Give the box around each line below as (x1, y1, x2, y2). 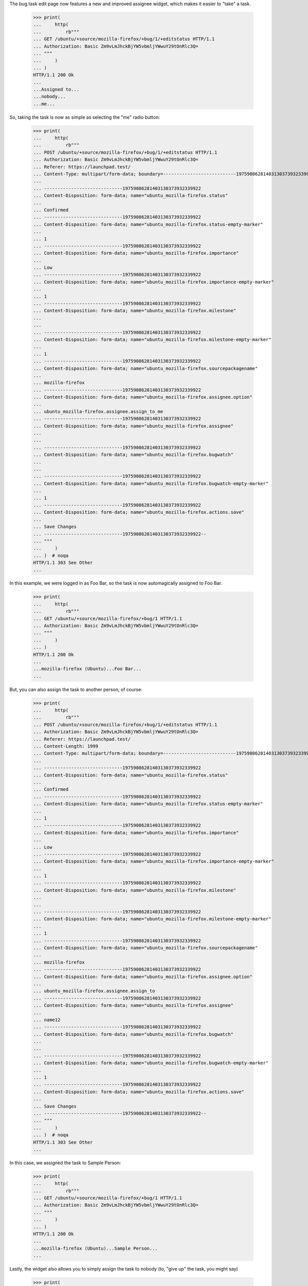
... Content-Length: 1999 (33, 743, 99, 749)
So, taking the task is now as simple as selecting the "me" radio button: (9, 114, 160, 120)
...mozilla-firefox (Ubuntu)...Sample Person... (33, 1245, 158, 1251)
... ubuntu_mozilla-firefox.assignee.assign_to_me (33, 408, 164, 414)
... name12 (33, 1016, 61, 1023)
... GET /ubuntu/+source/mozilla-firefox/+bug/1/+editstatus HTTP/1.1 (33, 36, 215, 42)
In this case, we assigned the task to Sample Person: (9, 1159, 121, 1166)
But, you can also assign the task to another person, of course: (9, 686, 143, 692)
